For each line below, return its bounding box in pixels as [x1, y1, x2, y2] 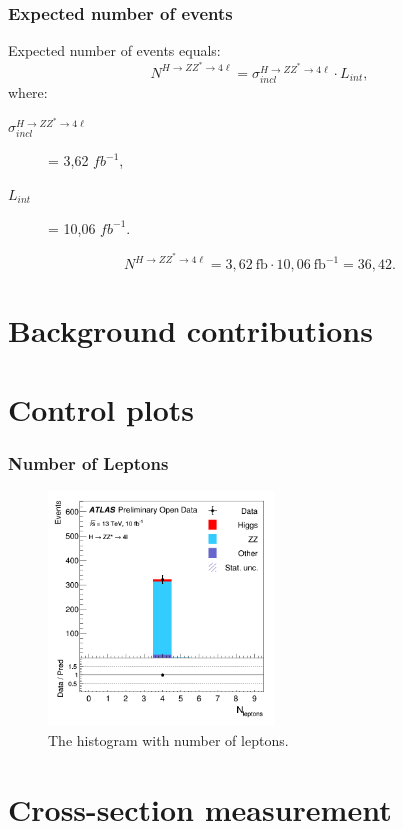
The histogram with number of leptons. [48, 730, 289, 751]
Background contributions [8, 310, 373, 351]
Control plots [8, 388, 195, 429]
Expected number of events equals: [8, 40, 221, 61]
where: [8, 82, 48, 103]
